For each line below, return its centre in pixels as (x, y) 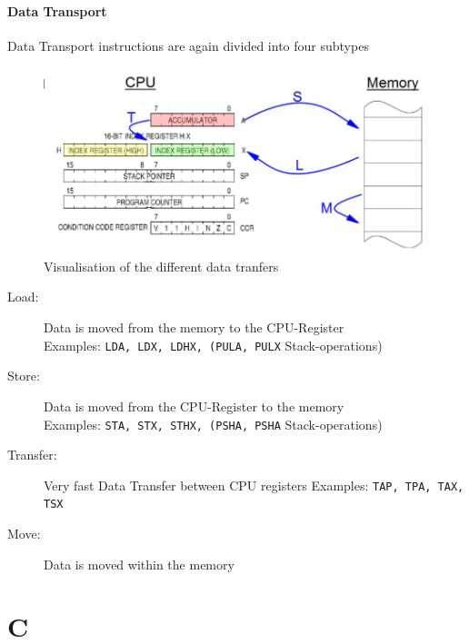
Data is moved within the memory (139, 564)
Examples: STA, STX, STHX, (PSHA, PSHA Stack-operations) (213, 424)
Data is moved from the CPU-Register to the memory (194, 406)
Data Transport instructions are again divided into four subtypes (188, 45)
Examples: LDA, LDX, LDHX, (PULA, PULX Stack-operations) (213, 345)
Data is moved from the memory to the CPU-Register (194, 327)
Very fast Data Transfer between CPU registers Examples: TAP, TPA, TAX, (254, 485)
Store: (24, 376)
